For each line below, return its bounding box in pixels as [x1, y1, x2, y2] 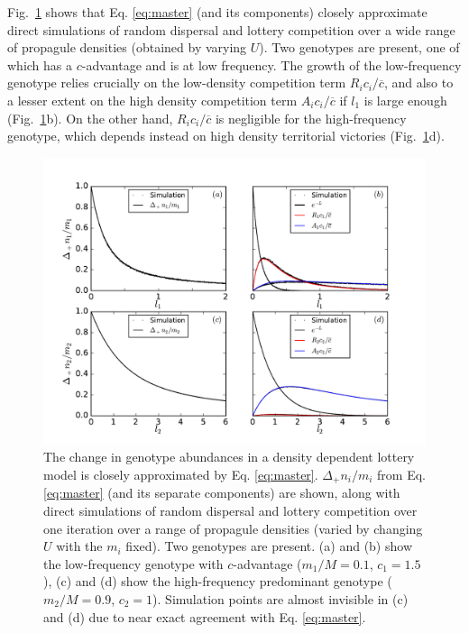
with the [56, 537, 103, 555]
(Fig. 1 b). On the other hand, [7, 108, 173, 127]
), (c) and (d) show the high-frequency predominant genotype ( [43, 572, 392, 591]
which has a [7, 55, 73, 74]
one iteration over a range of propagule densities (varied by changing [43, 518, 423, 537]
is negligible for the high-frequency [215, 108, 407, 127]
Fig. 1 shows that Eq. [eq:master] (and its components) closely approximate [7, 3, 428, 21]
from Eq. [377, 464, 426, 483]
